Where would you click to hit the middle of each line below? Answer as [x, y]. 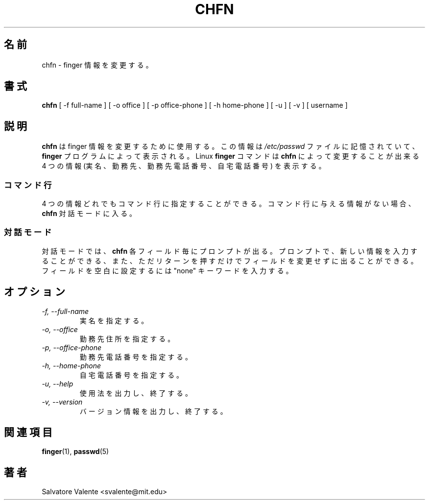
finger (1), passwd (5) [75, 452]
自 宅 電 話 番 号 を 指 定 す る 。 [131, 375]
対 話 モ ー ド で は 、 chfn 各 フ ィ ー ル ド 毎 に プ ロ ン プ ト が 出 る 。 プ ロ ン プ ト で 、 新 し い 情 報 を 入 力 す [230, 251]
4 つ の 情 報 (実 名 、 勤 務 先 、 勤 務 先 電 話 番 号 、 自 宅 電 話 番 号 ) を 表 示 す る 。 [184, 166]
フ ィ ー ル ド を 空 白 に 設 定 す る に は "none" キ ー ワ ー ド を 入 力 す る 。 [167, 270]
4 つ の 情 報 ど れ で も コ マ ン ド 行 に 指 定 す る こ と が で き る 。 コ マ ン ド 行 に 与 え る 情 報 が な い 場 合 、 [228, 204]
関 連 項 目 [28, 432]
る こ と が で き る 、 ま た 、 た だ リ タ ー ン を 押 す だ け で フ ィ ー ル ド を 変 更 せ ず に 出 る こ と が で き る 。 [230, 261]
